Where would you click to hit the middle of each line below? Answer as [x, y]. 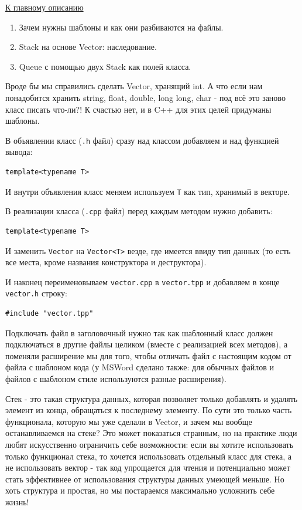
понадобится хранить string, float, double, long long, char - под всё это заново [145, 97]
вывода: [19, 152]
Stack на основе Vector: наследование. [88, 47]
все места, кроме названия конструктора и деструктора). [106, 262]
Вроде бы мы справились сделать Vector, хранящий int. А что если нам [134, 86]
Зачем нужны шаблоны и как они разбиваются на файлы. [121, 27]
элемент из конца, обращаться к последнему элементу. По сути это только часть [149, 410]
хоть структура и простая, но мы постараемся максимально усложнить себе [140, 490]
